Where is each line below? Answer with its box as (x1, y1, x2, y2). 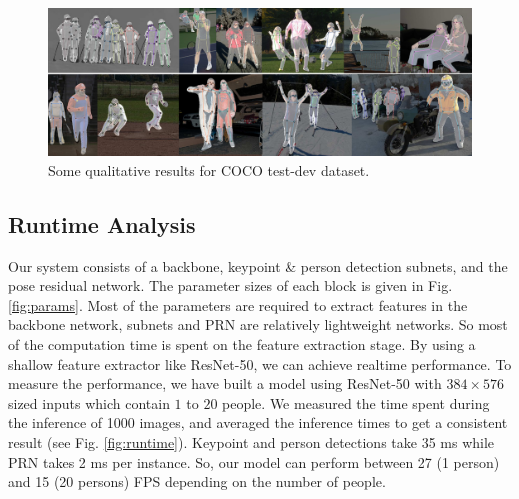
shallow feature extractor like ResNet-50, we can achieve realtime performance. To (8, 353, 512, 374)
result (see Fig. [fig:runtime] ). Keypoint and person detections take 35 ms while (8, 431, 495, 452)
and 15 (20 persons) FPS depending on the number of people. (8, 471, 386, 492)
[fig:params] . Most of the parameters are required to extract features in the (8, 294, 468, 315)
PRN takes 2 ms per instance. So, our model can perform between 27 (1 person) (8, 451, 500, 472)
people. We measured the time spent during (222, 392, 490, 413)
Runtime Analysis (8, 208, 196, 239)
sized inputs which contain (8, 392, 170, 413)
